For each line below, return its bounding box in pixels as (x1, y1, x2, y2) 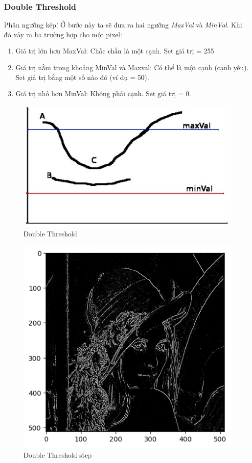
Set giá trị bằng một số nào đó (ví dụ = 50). (15, 72, 149, 82)
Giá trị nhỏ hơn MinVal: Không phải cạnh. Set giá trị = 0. (15, 88, 191, 99)
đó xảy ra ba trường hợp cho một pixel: (4, 29, 122, 39)
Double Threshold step (23, 449, 92, 460)
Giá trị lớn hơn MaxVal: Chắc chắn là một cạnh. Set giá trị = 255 (15, 46, 214, 56)
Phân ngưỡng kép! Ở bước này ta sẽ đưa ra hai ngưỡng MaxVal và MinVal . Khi (4, 20, 242, 30)
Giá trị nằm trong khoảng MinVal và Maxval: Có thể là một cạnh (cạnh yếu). (15, 62, 249, 72)
